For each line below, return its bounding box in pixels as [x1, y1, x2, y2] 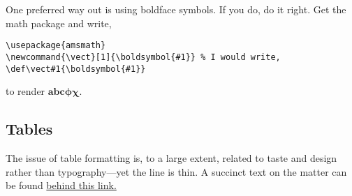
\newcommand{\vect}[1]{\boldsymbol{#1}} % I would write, [6, 52, 281, 62]
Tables [6, 118, 53, 140]
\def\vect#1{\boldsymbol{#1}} [6, 63, 146, 74]
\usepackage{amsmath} [6, 40, 106, 51]
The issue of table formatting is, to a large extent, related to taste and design [6, 150, 337, 165]
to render [6, 84, 45, 98]
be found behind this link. [6, 178, 117, 193]
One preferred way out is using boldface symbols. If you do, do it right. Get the [6, 2, 346, 16]
